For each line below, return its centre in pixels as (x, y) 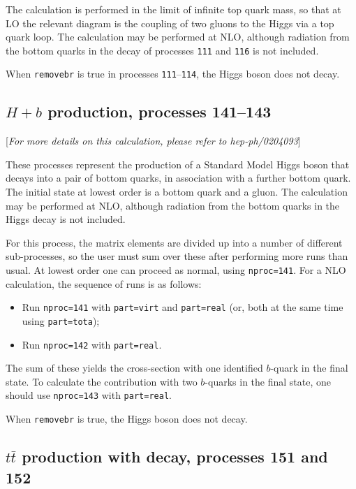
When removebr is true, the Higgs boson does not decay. (127, 419)
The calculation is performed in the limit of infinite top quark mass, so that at (173, 9)
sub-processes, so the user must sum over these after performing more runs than (177, 256)
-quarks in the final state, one (268, 381)
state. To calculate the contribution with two (102, 381)
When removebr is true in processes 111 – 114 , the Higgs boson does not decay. (173, 74)
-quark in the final (309, 368)
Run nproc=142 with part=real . (92, 344)
